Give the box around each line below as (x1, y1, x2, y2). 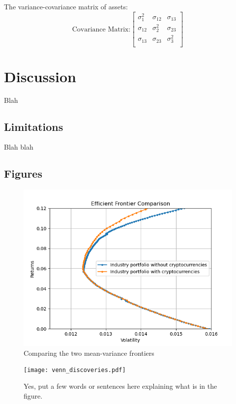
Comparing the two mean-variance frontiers (24, 347, 154, 358)
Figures (4, 166, 42, 181)
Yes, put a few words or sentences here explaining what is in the (24, 381, 217, 391)
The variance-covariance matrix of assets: (4, 1, 128, 11)
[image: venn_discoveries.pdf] (24, 367, 126, 374)
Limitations (4, 119, 63, 134)
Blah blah (4, 142, 33, 152)
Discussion (4, 66, 76, 86)
